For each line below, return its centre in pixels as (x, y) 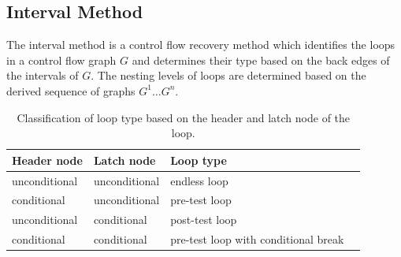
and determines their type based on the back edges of (261, 60)
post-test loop (204, 220)
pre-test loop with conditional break (257, 239)
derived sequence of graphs (71, 90)
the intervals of (43, 75)
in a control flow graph (61, 60)
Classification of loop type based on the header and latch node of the (184, 117)
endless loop (199, 180)
